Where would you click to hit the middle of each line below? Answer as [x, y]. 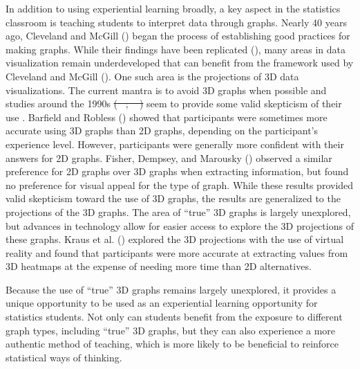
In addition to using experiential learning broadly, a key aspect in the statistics [173, 8]
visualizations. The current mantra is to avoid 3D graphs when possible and [166, 90]
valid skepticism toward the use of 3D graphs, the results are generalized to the [173, 198]
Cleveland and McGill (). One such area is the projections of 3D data [152, 76]
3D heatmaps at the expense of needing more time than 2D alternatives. [159, 266]
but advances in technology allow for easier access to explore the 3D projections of [180, 225]
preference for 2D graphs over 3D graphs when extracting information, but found [177, 171]
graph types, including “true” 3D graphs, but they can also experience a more [171, 330]
